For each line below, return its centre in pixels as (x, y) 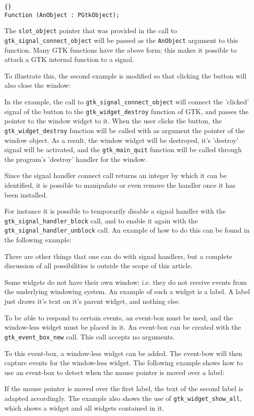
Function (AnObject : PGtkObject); (62, 15)
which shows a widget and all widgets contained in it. (84, 407)
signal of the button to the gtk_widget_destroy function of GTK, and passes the (127, 111)
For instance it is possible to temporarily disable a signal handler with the (115, 211)
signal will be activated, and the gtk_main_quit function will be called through (123, 149)
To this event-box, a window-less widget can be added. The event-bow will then (123, 353)
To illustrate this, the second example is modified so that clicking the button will (126, 75)
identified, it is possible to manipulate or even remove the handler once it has (120, 185)
